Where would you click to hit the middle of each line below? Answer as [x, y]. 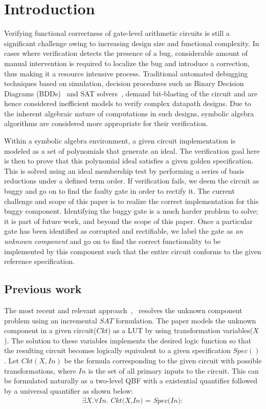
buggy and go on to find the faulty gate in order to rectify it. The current [119, 191]
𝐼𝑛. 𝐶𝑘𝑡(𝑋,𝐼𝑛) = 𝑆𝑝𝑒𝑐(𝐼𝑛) [140, 401]
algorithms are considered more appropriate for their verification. [106, 123]
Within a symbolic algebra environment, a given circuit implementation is [120, 141]
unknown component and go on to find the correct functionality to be [113, 241]
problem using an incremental [51, 320]
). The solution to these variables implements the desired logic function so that [128, 340]
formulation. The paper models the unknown [186, 320]
